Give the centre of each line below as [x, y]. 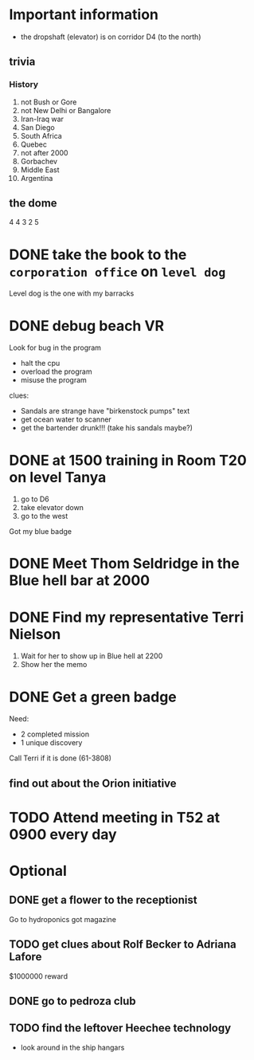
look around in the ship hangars [72, 1047]
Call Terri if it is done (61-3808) [61, 758]
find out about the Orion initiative [93, 783]
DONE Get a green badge [93, 697]
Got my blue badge [41, 532]
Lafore [25, 957]
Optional [38, 871]
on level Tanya [58, 477]
